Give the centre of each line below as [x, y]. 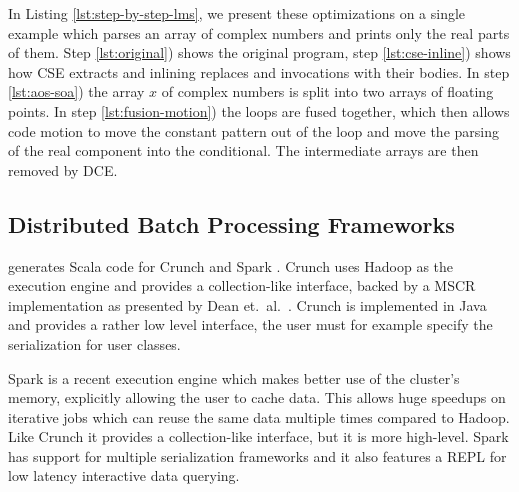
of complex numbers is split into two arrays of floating [327, 91]
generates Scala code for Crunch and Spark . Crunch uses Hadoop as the [231, 265]
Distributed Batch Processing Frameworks [231, 223]
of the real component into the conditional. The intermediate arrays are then [243, 150]
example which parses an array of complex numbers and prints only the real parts [259, 32]
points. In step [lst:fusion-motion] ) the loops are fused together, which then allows [259, 110]
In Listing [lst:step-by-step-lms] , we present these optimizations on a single [237, 13]
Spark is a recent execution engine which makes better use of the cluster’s [234, 377]
